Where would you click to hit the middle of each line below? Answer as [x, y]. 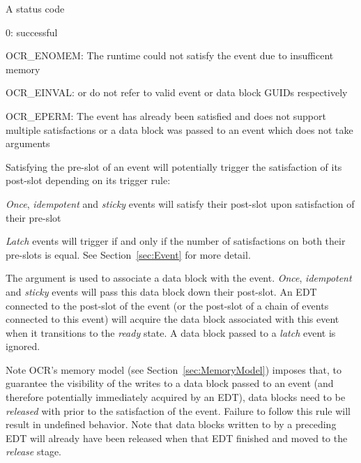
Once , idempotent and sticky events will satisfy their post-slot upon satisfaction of [180, 203]
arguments [28, 143]
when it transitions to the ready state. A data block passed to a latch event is [171, 332]
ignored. [23, 346]
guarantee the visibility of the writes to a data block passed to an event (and [170, 383]
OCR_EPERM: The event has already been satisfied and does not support [166, 115]
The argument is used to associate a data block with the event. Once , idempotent [179, 278]
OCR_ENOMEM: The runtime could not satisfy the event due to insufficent [170, 55]
